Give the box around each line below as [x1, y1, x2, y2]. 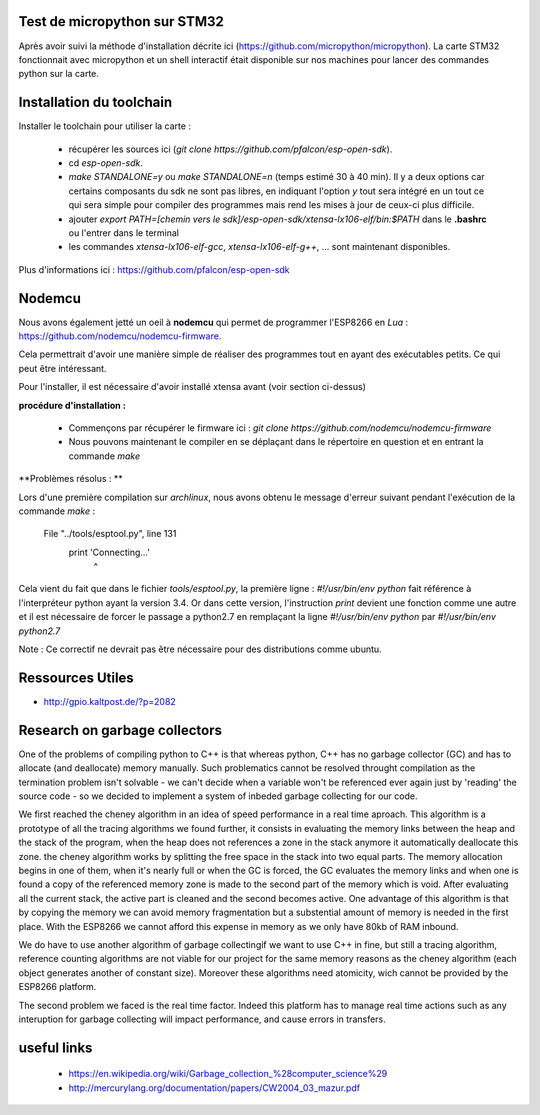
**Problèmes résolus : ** [18, 473, 124, 485]
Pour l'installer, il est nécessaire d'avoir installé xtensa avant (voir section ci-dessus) [18, 381, 367, 393]
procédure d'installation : [18, 399, 127, 411]
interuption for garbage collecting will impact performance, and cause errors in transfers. [18, 1013, 387, 1025]
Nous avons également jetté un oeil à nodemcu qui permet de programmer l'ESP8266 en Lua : [18, 316, 409, 328]
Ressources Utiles [18, 669, 134, 686]
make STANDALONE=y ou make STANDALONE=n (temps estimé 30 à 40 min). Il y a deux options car [68, 171, 485, 183]
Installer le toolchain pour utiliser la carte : [18, 120, 192, 132]
